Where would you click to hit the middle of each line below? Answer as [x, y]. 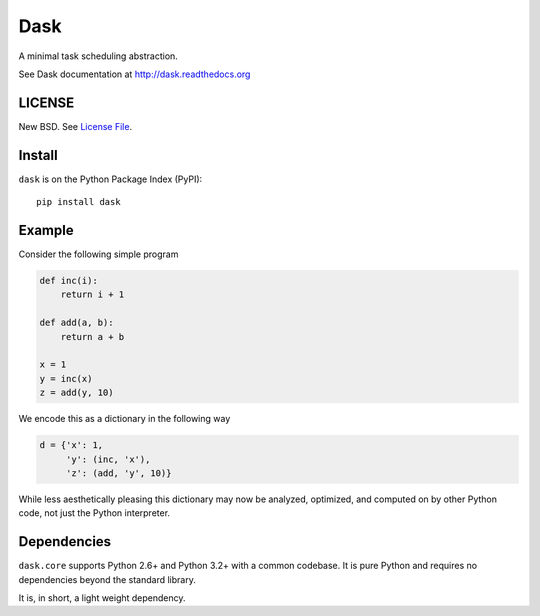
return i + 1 [92, 294]
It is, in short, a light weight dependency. [102, 597]
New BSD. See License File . [75, 126]
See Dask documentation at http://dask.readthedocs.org [134, 74]
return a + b [92, 336]
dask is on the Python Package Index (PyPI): [110, 179]
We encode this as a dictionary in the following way [124, 419]
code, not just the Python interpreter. [94, 513]
